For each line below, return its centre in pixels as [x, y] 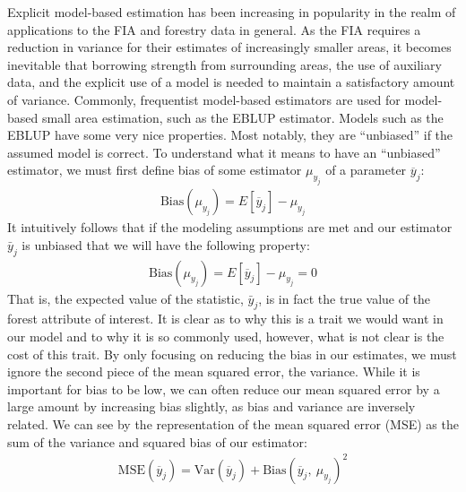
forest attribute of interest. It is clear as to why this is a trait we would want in [225, 319]
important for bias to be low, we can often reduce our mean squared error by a [224, 388]
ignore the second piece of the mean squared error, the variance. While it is [214, 371]
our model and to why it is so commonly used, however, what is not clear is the [226, 336]
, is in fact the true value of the [345, 298]
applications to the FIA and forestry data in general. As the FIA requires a [214, 29]
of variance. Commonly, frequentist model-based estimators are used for [204, 99]
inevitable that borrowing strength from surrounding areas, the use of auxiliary [224, 64]
